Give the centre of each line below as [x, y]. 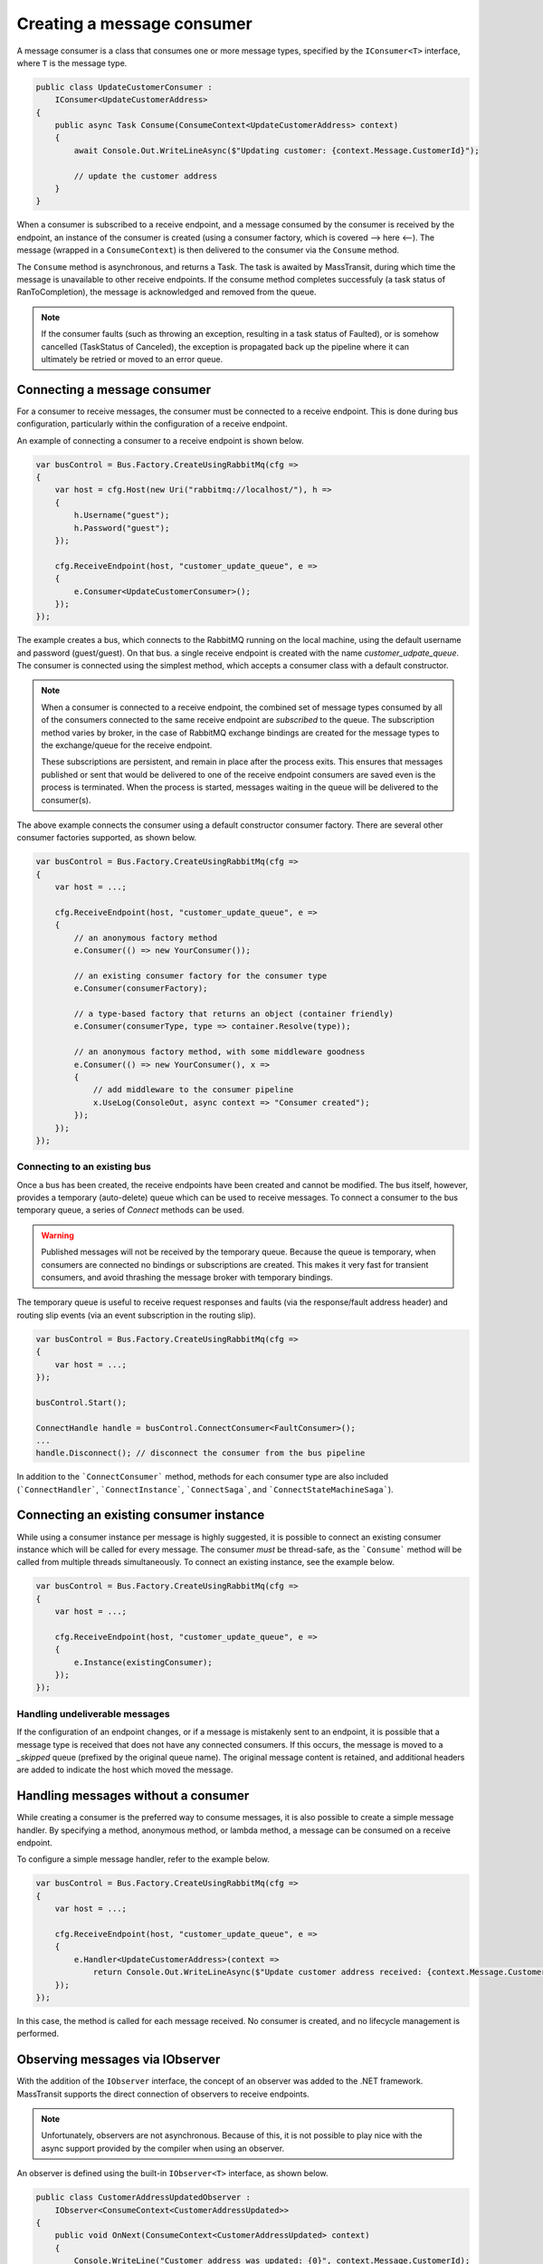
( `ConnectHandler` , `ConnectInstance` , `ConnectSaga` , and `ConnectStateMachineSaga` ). [205, 1489]
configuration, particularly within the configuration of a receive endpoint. [152, 424]
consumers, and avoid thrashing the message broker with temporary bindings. [187, 1278]
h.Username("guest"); [122, 515]
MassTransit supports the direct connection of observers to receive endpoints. [163, 2094]
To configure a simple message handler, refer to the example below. [143, 1859]
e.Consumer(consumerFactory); [141, 988]
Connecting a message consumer [114, 389]
